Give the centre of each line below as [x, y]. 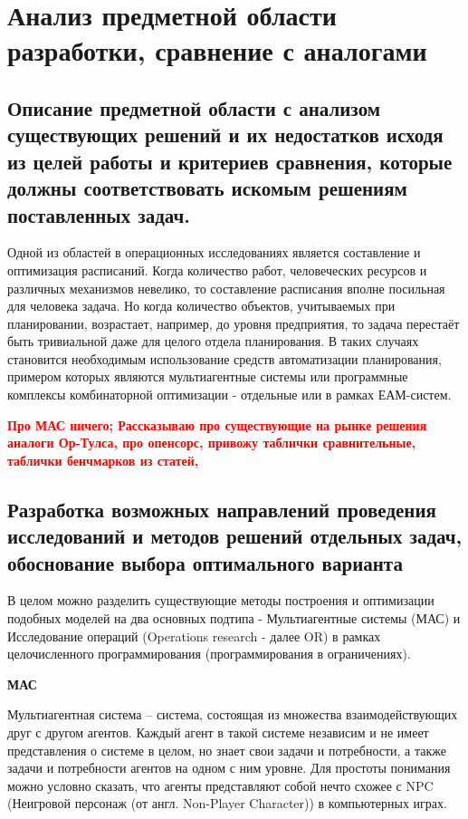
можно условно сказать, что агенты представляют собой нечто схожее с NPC [220, 785]
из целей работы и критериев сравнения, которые [230, 161]
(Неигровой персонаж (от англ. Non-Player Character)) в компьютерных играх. [227, 803]
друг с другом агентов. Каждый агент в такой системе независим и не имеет [218, 732]
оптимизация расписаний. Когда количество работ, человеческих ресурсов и [217, 270]
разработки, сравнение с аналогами [217, 50]
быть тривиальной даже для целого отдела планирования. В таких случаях [213, 341]
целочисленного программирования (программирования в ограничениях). [209, 654]
